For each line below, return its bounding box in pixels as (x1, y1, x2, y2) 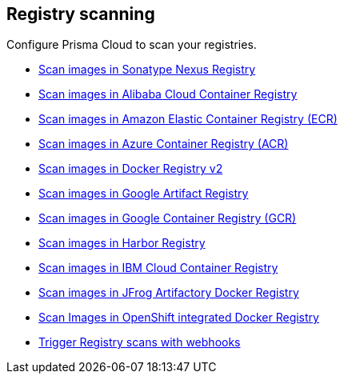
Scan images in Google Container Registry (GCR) (38, 211, 297, 226)
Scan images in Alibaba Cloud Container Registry (38, 87, 298, 102)
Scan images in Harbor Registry (38, 236, 206, 250)
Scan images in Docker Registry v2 (38, 162, 223, 176)
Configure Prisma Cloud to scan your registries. (6, 38, 257, 52)
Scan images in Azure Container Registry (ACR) (38, 137, 289, 151)
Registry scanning (6, 4, 155, 24)
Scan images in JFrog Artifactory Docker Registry (38, 286, 299, 300)
